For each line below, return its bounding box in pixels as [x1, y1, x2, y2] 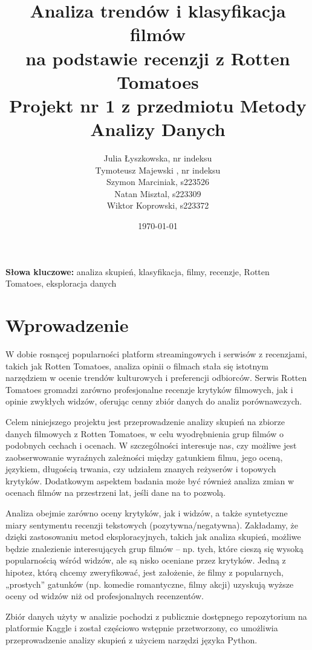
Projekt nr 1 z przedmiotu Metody [9, 93, 307, 117]
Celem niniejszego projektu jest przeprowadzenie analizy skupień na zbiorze [5, 415, 285, 427]
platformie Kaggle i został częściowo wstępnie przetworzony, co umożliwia [5, 622, 278, 634]
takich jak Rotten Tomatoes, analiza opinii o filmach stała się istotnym [5, 359, 268, 372]
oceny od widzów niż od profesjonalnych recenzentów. [5, 590, 204, 602]
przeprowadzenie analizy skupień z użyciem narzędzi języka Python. [5, 634, 258, 646]
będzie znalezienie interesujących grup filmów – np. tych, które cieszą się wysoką [5, 542, 304, 554]
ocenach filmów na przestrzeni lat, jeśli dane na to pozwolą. [5, 486, 226, 499]
